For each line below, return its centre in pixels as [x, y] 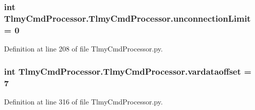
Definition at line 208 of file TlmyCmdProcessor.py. [83, 49]
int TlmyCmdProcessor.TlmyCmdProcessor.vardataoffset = [128, 71]
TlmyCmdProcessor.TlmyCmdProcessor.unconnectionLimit [127, 18]
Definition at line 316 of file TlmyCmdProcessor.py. [83, 101]
